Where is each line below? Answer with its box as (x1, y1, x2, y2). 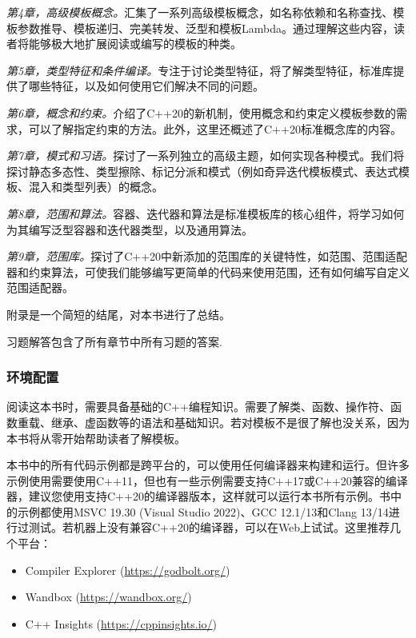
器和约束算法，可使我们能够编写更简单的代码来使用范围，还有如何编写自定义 (6, 263, 410, 280)
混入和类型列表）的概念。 (28, 178, 163, 195)
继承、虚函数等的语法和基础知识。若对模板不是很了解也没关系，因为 (50, 413, 410, 430)
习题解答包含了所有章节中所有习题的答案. (6, 333, 222, 349)
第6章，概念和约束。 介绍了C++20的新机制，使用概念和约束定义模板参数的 (6, 104, 397, 121)
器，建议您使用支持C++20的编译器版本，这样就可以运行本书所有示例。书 (6, 488, 390, 504)
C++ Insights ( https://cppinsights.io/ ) (25, 615, 217, 632)
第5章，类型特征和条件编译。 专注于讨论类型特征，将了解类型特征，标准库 (6, 62, 394, 78)
